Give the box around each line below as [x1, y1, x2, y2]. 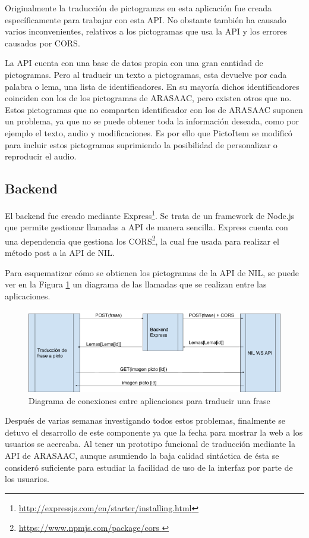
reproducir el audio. [5, 150, 77, 162]
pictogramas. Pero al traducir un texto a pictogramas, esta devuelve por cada [5, 68, 287, 80]
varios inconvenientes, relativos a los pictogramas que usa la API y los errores [5, 25, 288, 37]
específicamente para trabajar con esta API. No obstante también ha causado [5, 13, 286, 26]
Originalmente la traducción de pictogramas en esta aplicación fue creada [5, 2, 272, 14]
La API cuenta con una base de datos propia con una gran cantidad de [5, 57, 263, 69]
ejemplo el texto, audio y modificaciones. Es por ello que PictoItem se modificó [5, 126, 292, 139]
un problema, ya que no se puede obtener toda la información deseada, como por [5, 115, 299, 127]
